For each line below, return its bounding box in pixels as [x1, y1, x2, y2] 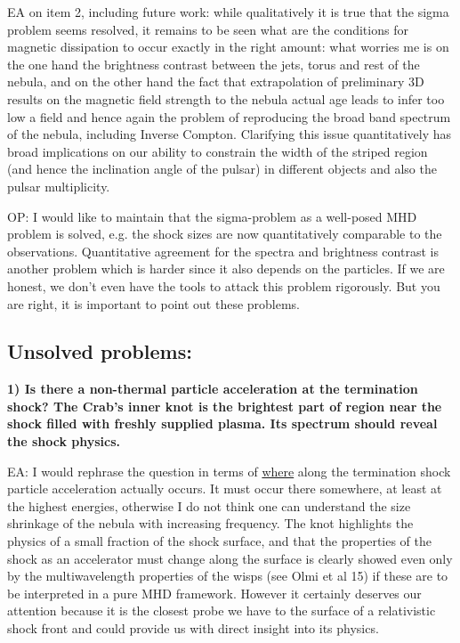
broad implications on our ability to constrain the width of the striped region [7, 142, 428, 160]
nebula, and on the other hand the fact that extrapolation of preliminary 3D [7, 72, 424, 91]
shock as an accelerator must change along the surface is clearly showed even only [7, 549, 453, 567]
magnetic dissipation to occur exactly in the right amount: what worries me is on [7, 37, 449, 56]
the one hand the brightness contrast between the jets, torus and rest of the [7, 54, 420, 73]
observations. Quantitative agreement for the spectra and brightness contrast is [7, 241, 439, 260]
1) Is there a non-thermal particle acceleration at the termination [7, 379, 418, 398]
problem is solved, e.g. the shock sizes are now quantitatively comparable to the [7, 224, 442, 243]
